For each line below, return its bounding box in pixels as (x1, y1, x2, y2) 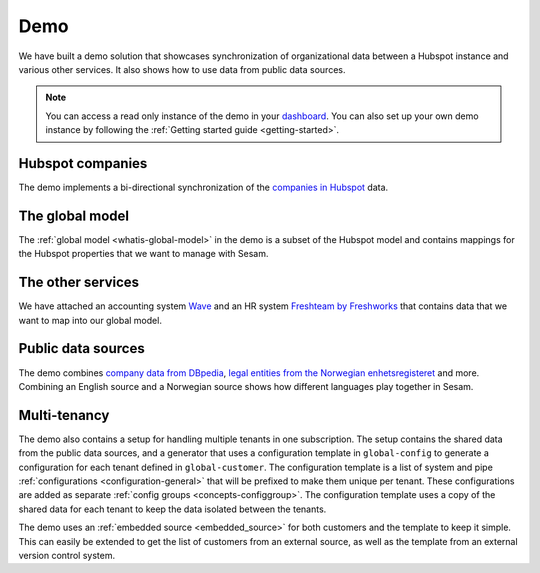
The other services (18, 274, 140, 291)
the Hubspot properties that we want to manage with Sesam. (18, 248, 269, 260)
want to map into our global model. (18, 314, 162, 326)
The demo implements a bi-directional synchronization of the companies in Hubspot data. (18, 181, 389, 194)
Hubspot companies (18, 155, 148, 172)
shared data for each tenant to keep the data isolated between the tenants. (18, 503, 327, 515)
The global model (18, 207, 130, 224)
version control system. (18, 549, 115, 561)
